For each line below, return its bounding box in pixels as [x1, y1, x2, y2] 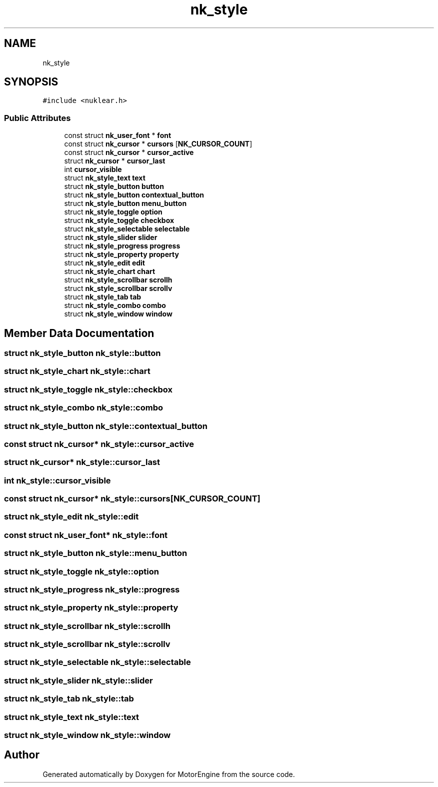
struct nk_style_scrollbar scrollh [64, 275, 172, 284]
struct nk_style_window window [64, 309, 172, 318]
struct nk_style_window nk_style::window [4, 729, 171, 740]
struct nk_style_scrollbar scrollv [64, 284, 172, 293]
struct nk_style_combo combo [64, 301, 166, 310]
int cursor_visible [64, 165, 122, 174]
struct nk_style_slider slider [64, 233, 157, 242]
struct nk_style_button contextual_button [64, 190, 204, 199]
